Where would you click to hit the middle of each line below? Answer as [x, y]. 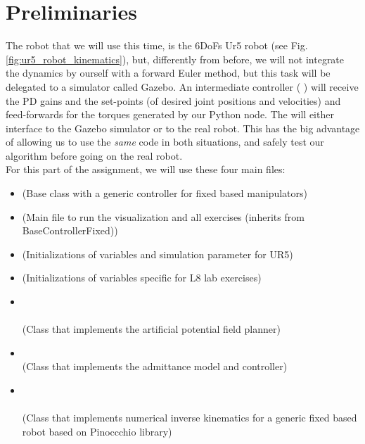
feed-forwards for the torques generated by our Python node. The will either [170, 114]
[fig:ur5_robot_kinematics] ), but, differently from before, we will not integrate [175, 59]
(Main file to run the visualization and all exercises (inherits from [163, 216]
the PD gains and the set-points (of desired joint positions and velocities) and [173, 100]
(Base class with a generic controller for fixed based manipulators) [165, 193]
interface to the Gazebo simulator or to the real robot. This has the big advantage [183, 128]
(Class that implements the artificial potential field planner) [151, 329]
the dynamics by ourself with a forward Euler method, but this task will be [168, 73]
